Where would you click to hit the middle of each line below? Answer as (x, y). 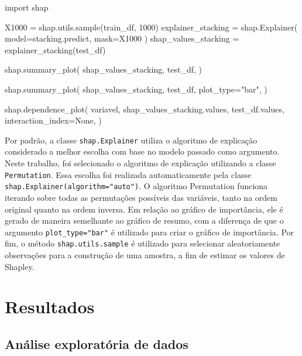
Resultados (50, 307)
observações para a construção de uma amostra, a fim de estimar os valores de (145, 255)
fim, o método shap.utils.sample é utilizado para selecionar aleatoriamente (143, 243)
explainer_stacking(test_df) (55, 49)
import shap (27, 7)
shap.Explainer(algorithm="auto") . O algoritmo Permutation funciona (136, 186)
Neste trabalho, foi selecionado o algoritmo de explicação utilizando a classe (140, 163)
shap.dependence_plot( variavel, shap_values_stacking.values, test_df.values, (145, 109)
